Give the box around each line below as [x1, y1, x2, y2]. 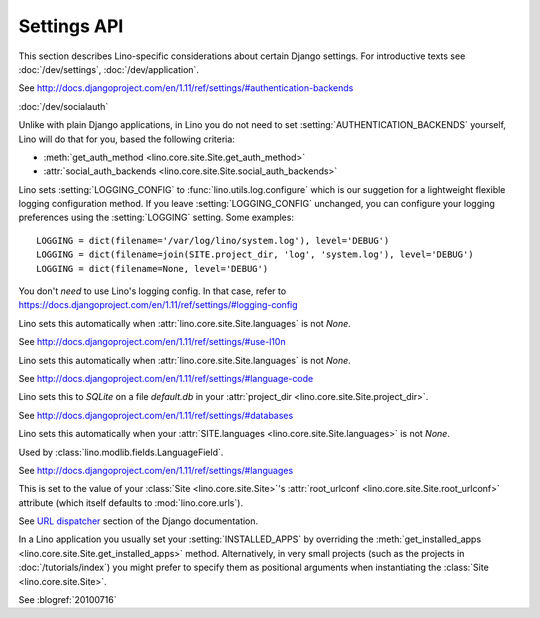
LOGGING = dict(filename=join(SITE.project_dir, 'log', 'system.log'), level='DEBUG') [36, 249, 474, 260]
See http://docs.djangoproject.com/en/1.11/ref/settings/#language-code [18, 372, 314, 384]
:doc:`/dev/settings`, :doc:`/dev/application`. [18, 63, 200, 75]
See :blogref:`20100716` [18, 594, 117, 606]
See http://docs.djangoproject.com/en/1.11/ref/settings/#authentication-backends [18, 82, 354, 94]
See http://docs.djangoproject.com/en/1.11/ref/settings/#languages [18, 464, 294, 476]
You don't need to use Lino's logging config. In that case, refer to [18, 285, 287, 297]
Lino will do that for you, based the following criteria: [18, 133, 235, 145]
